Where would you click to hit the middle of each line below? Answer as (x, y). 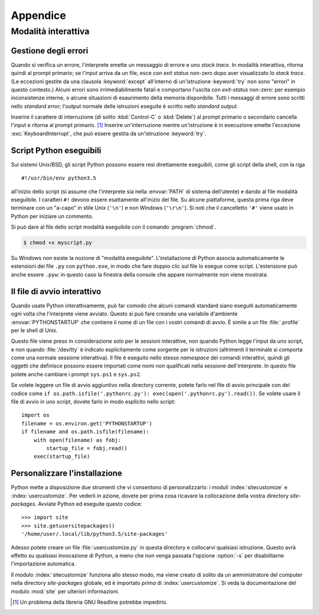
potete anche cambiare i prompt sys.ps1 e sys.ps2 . (76, 374)
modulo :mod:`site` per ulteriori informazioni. (65, 591)
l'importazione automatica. (43, 564)
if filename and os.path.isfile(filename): (85, 432)
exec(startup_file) (62, 457)
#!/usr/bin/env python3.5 (59, 178)
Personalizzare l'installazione (66, 474)
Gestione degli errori (50, 51)
